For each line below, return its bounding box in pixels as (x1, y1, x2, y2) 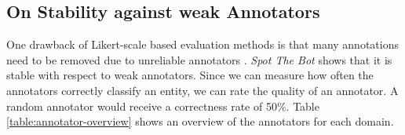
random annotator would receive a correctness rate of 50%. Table (6, 97, 319, 114)
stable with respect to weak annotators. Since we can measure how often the (6, 67, 374, 83)
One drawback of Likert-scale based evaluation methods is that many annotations (6, 36, 399, 53)
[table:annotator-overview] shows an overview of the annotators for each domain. (6, 113, 394, 130)
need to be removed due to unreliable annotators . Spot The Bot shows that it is (6, 51, 392, 67)
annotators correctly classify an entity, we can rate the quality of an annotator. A (6, 82, 399, 98)
